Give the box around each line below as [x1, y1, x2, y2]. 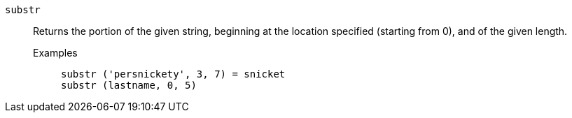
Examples [33, 47, 78, 59]
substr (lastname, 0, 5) [61, 80, 197, 91]
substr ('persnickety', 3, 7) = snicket [61, 68, 286, 80]
